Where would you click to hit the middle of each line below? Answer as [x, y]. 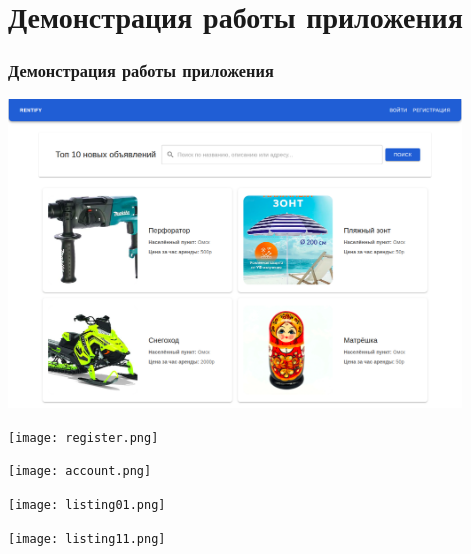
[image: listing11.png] [87, 538]
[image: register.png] [83, 437]
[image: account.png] [80, 471]
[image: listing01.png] [87, 505]
